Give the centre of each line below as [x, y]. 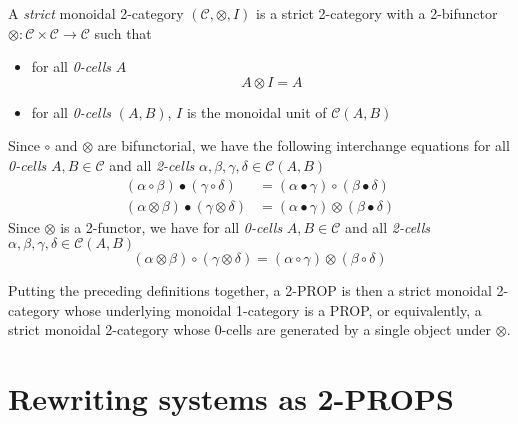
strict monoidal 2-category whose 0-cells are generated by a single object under [250, 329]
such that [123, 32]
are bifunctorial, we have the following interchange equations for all [303, 145]
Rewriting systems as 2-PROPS [231, 398]
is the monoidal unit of [256, 111]
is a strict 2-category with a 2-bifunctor [377, 13]
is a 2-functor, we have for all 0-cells [171, 226]
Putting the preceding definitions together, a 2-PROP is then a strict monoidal [250, 290]
